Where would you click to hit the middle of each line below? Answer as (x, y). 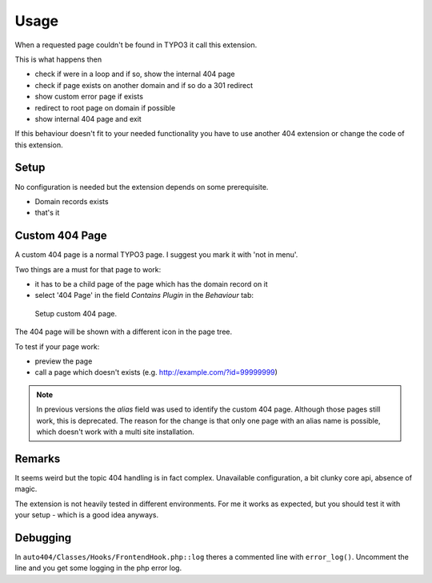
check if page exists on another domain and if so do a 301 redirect (144, 85)
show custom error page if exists (89, 97)
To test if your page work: (57, 346)
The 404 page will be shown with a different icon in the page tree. (123, 332)
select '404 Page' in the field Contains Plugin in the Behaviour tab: (144, 296)
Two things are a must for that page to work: (88, 269)
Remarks (38, 458)
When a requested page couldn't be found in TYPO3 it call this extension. (136, 45)
